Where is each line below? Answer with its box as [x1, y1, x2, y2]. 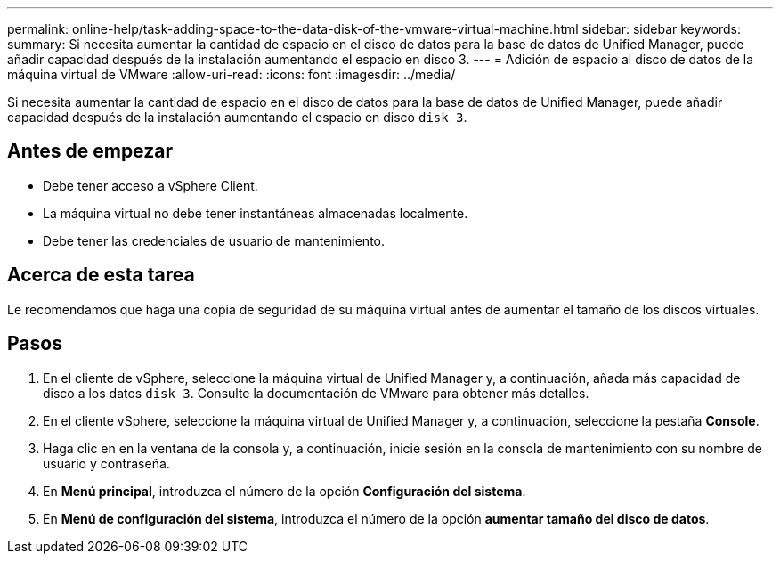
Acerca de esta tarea [7, 264, 195, 287]
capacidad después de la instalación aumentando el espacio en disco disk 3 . [7, 110, 467, 125]
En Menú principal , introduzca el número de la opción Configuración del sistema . [43, 483, 526, 499]
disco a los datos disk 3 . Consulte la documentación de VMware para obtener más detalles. [43, 385, 589, 401]
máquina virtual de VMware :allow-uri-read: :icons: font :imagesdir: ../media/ [7, 67, 456, 82]
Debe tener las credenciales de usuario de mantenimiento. [43, 232, 386, 248]
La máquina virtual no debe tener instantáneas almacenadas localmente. [43, 205, 468, 221]
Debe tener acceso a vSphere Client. [43, 177, 258, 193]
